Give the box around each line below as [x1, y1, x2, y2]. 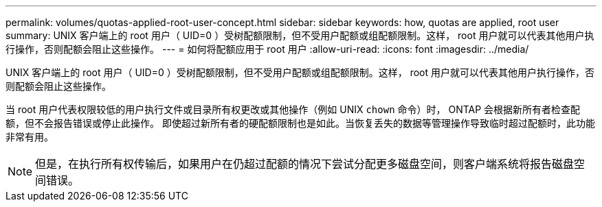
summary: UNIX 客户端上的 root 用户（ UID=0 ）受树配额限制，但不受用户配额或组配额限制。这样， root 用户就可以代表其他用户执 [5, 29, 594, 41]
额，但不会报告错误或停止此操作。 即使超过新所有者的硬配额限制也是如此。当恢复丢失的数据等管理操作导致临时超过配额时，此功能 [5, 117, 595, 129]
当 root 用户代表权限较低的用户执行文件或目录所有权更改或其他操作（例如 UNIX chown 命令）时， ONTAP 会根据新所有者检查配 [5, 103, 581, 115]
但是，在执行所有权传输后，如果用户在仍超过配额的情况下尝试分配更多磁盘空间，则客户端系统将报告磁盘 [35, 157, 575, 171]
